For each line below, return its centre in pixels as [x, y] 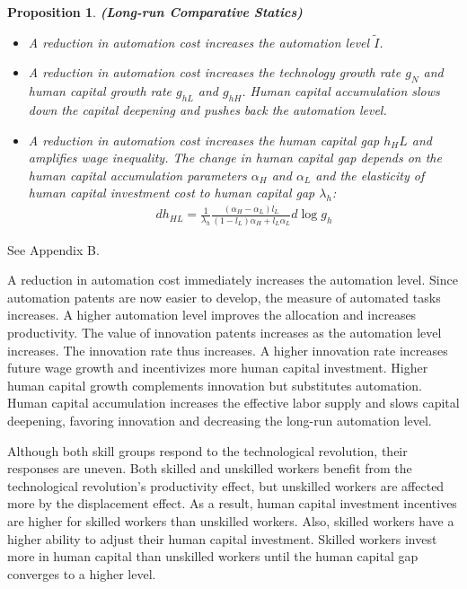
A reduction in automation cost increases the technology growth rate [215, 72]
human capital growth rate [100, 91]
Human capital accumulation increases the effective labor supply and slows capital [233, 403]
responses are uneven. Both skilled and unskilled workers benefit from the [210, 468]
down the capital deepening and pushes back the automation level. [207, 110]
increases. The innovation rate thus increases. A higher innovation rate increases [228, 350]
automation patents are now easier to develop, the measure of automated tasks [224, 297]
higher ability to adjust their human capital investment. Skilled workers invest [222, 538]
